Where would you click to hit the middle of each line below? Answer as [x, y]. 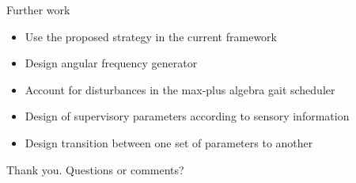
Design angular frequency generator [111, 63]
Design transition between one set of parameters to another [169, 142]
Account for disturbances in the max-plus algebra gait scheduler [180, 89]
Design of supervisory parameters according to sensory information [187, 116]
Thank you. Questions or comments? [95, 169]
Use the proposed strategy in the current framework [151, 36]
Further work [38, 10]
